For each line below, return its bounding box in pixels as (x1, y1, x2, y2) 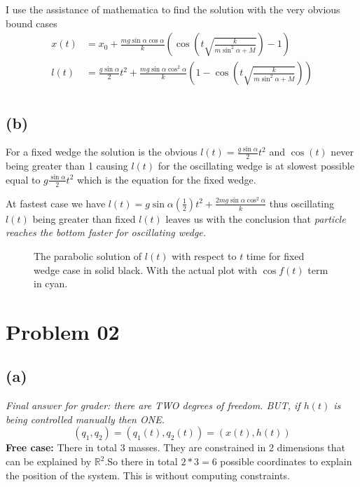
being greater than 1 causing (6, 158, 128, 173)
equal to (6, 172, 41, 186)
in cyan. (34, 276, 68, 291)
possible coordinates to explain (220, 454, 352, 469)
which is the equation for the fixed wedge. (77, 172, 256, 186)
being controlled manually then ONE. (6, 411, 165, 426)
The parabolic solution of (34, 248, 142, 263)
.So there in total (104, 454, 178, 469)
